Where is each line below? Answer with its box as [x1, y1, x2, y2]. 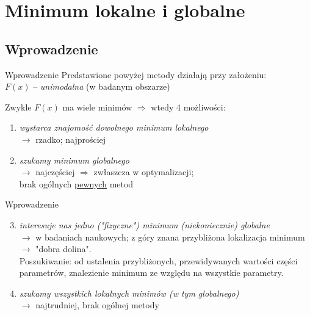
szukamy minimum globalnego [19, 153, 129, 166]
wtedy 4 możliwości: [151, 100, 226, 113]
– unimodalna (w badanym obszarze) [33, 80, 170, 93]
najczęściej [35, 165, 75, 178]
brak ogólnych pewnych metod [19, 177, 134, 190]
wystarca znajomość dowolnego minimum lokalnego [19, 121, 209, 134]
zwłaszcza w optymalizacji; [93, 165, 194, 178]
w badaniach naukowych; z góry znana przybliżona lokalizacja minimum [35, 230, 305, 243]
